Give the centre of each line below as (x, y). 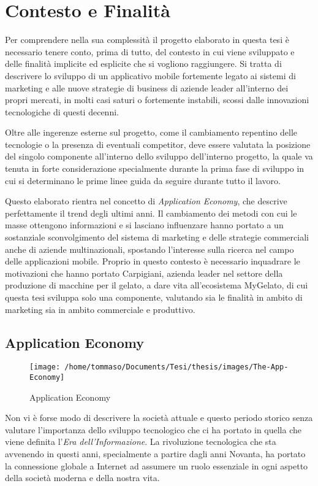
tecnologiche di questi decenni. (62, 111)
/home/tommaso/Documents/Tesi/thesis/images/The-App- (176, 367)
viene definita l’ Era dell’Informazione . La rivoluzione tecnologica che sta (141, 442)
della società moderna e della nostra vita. (82, 478)
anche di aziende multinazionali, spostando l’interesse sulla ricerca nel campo (150, 249)
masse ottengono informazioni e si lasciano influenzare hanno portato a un (144, 225)
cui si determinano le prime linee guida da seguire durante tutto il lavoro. (143, 180)
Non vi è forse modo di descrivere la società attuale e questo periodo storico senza (159, 418)
